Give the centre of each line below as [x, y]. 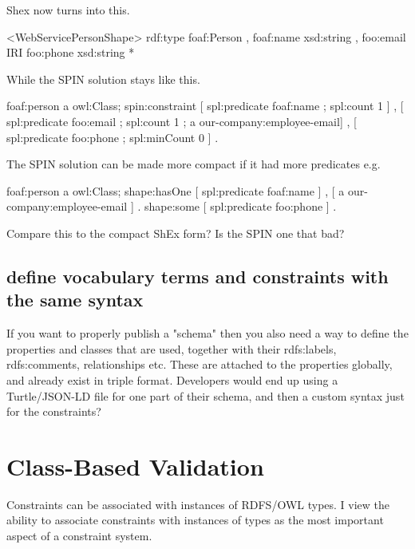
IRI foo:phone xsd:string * [71, 52]
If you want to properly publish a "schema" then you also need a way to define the [207, 333]
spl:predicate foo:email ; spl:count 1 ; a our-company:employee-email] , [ [182, 121]
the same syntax [75, 300]
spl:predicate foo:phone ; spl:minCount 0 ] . [113, 137]
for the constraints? [54, 411]
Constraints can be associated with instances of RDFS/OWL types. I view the [198, 504]
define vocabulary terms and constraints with [198, 276]
